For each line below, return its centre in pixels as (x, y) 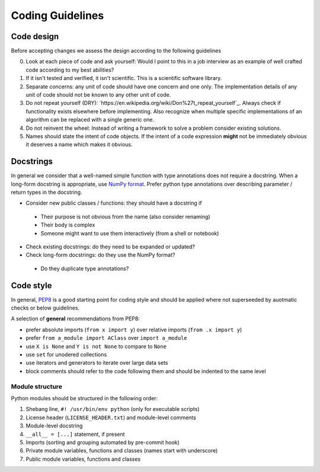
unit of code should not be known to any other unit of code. (98, 95)
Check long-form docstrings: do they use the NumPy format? (100, 255)
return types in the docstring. (47, 192)
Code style (31, 286)
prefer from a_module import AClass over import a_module (106, 338)
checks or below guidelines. (45, 308)
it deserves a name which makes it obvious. (79, 145)
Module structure (36, 387)
